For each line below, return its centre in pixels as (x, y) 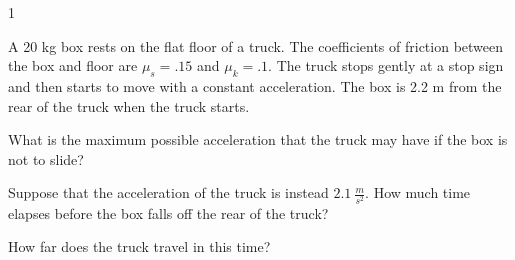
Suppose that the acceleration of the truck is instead (168, 192)
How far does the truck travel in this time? (139, 246)
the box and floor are (73, 65)
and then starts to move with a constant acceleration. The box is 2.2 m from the (255, 85)
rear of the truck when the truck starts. (129, 105)
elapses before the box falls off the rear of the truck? (168, 212)
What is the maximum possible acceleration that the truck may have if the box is (258, 139)
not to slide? (46, 158)
